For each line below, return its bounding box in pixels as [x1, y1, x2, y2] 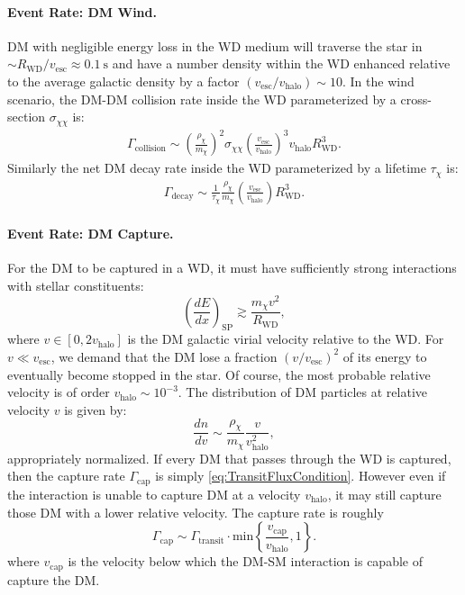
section [7, 107, 46, 126]
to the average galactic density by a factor [7, 71, 240, 90]
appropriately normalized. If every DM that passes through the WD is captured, [7, 448, 451, 467]
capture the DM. [7, 570, 100, 589]
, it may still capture [327, 484, 442, 503]
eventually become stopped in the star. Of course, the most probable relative [7, 365, 431, 383]
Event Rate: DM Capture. [7, 224, 174, 243]
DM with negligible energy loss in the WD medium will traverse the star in [7, 36, 423, 55]
